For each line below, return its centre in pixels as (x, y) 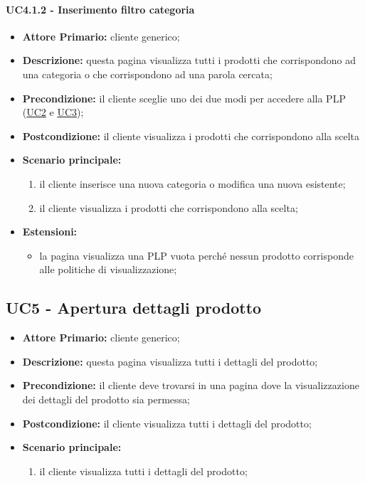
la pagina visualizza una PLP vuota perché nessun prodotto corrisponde (196, 255)
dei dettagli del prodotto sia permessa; (106, 399)
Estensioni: (50, 232)
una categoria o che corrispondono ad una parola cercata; (147, 74)
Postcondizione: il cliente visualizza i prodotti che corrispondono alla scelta (191, 136)
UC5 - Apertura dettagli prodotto (134, 308)
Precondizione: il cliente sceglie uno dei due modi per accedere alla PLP (184, 98)
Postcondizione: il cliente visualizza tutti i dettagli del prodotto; (167, 423)
